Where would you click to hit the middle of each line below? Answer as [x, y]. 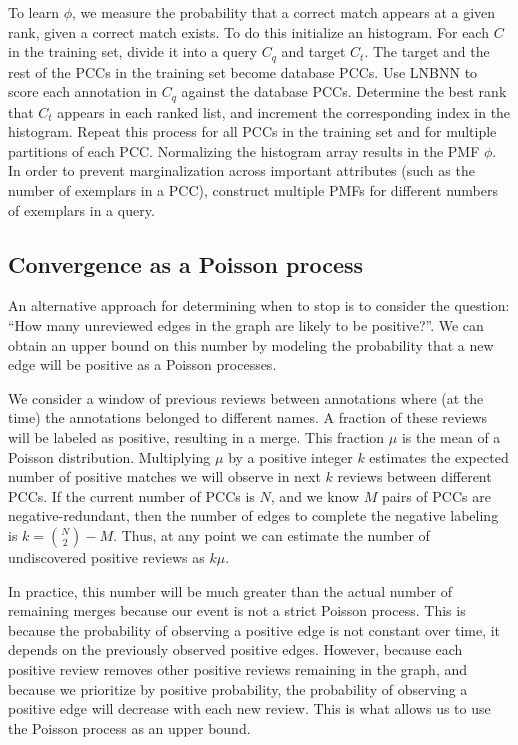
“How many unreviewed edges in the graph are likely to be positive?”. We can [246, 325]
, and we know [315, 495]
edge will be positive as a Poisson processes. [142, 364]
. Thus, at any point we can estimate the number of [271, 534]
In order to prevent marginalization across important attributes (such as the [241, 170]
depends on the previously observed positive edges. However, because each [235, 649]
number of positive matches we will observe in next [164, 476]
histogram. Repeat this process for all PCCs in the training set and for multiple [252, 131]
